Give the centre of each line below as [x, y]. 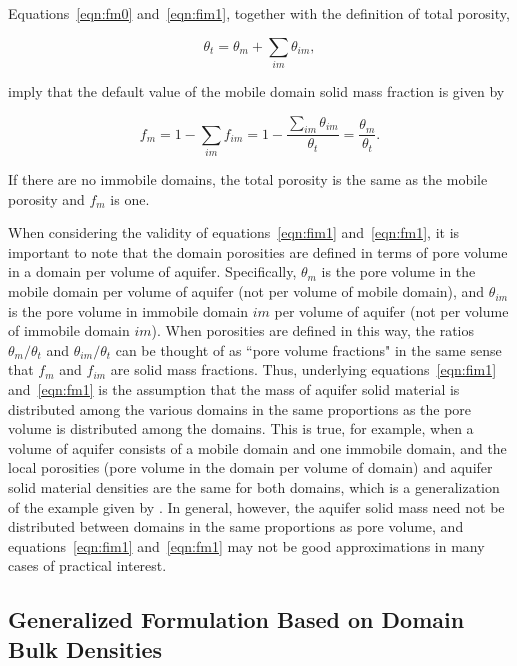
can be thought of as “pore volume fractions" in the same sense [308, 349]
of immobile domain [69, 330]
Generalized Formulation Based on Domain [236, 619]
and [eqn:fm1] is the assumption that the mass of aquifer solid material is [234, 389]
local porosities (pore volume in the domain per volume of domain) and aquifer [250, 467]
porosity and [46, 198]
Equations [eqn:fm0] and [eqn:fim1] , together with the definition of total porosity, [259, 13]
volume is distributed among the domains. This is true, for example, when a [241, 428]
